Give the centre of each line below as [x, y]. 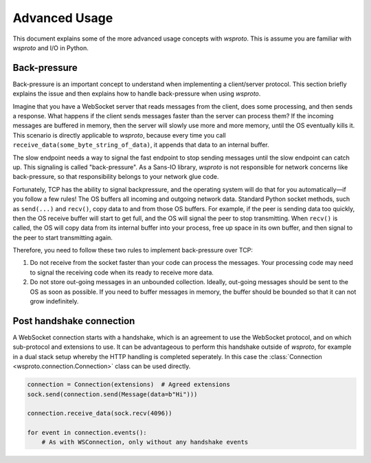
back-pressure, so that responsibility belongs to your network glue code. [116, 177]
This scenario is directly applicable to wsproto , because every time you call [119, 135]
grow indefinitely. [54, 301]
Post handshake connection [74, 321]
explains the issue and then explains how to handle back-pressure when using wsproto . [137, 94]
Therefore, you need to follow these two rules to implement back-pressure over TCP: [133, 250]
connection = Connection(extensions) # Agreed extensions [128, 385]
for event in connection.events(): [87, 433]
